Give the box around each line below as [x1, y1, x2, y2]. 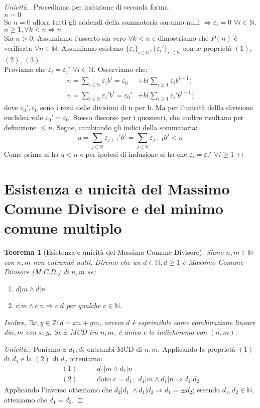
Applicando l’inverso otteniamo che [4, 384, 112, 394]
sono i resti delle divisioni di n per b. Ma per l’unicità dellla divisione [40, 102, 253, 113]
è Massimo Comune [182, 256, 243, 267]
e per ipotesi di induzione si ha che [80, 149, 187, 159]
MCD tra [70, 327, 98, 337]
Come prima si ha [4, 149, 59, 159]
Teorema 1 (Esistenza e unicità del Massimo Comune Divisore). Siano [4, 247, 224, 257]
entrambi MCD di [87, 343, 142, 354]
